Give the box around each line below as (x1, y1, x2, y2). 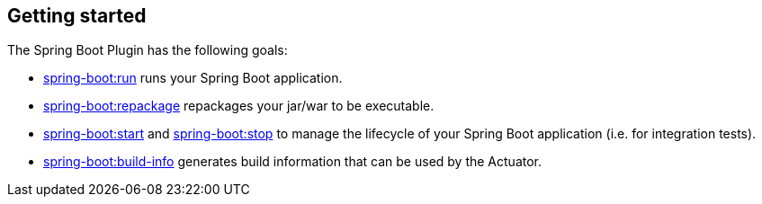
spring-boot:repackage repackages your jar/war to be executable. (43, 98, 435, 114)
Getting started (7, 4, 147, 27)
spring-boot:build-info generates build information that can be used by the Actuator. (43, 154, 542, 170)
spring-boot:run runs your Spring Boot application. (43, 70, 343, 86)
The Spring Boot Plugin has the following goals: (7, 42, 288, 58)
